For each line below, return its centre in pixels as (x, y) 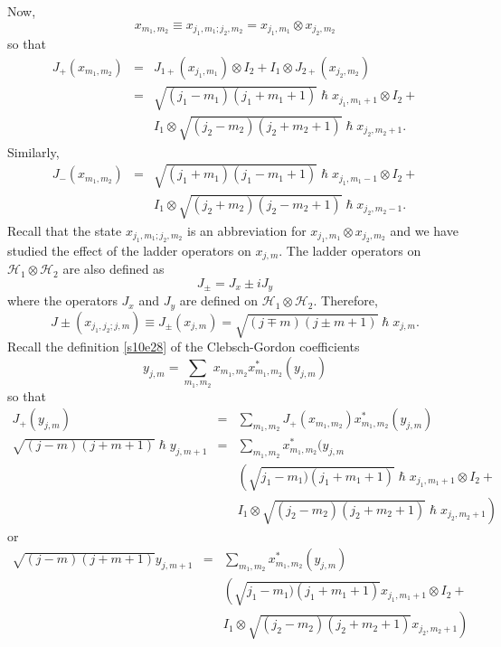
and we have (424, 230)
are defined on (219, 300)
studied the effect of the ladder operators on (129, 250)
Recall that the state (65, 230)
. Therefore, (345, 300)
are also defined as (113, 269)
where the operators (62, 300)
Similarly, (33, 151)
